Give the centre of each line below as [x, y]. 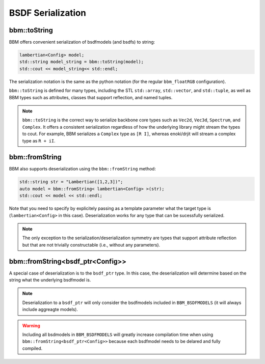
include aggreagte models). [50, 309]
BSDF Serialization [48, 13]
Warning [31, 325]
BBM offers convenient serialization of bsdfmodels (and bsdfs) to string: [82, 42]
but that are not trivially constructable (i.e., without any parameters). [91, 245]
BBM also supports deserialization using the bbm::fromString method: [82, 169]
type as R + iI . [39, 140]
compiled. [32, 348]
